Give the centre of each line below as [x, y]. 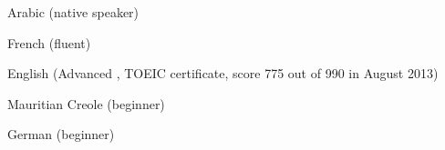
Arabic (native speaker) [73, 12]
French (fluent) [49, 42]
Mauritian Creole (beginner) [86, 103]
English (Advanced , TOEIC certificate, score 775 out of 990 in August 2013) [223, 73]
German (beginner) [61, 134]
